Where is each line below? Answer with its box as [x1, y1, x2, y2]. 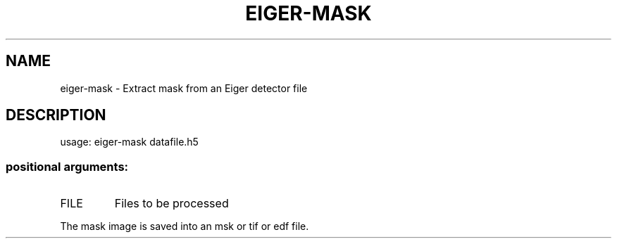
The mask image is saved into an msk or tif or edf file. [60, 220, 309, 233]
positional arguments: [6, 159, 129, 174]
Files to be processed [114, 196, 229, 211]
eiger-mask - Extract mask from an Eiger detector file [60, 82, 308, 94]
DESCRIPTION [6, 106, 106, 124]
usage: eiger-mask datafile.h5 [60, 136, 199, 148]
